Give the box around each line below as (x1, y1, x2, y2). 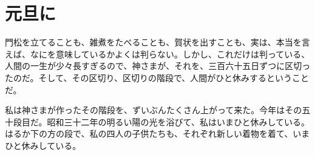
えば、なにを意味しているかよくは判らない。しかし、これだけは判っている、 (5, 47, 310, 60)
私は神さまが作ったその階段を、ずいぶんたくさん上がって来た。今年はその (5, 104, 302, 116)
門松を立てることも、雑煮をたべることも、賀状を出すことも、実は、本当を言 (5, 36, 310, 48)
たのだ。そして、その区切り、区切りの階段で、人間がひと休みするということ (5, 71, 309, 84)
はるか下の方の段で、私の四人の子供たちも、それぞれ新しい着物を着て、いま (5, 127, 310, 140)
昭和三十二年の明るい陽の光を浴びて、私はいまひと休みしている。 (47, 115, 310, 128)
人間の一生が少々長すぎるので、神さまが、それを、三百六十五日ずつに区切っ (5, 59, 311, 72)
